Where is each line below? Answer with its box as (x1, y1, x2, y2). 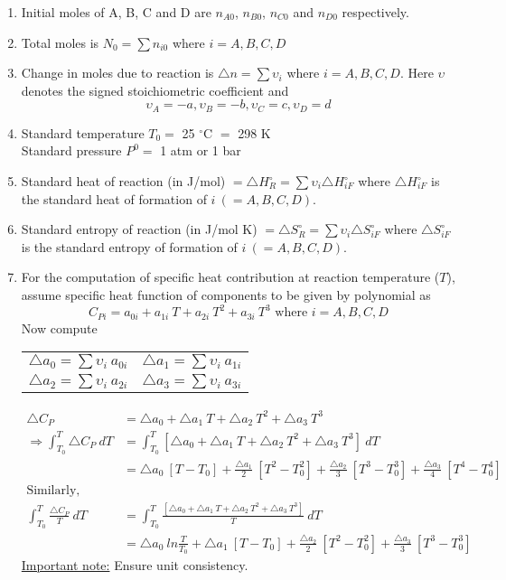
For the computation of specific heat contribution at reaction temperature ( (21, 267, 440, 286)
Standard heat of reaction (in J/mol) (21, 172, 226, 191)
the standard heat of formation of (21, 189, 207, 208)
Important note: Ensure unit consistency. (21, 556, 248, 575)
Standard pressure (21, 141, 122, 160)
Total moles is (21, 33, 99, 51)
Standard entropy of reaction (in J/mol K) (21, 220, 258, 239)
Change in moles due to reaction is (21, 63, 214, 82)
